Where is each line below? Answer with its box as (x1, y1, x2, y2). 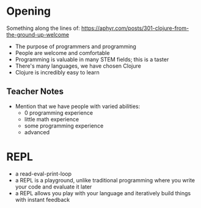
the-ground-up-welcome (6, 30, 69, 38)
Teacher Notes (6, 87, 64, 97)
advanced (24, 128, 50, 135)
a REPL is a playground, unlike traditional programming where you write (15, 176, 196, 184)
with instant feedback (15, 196, 70, 203)
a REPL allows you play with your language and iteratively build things (15, 189, 191, 196)
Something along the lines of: (6, 24, 81, 32)
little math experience (24, 115, 79, 123)
